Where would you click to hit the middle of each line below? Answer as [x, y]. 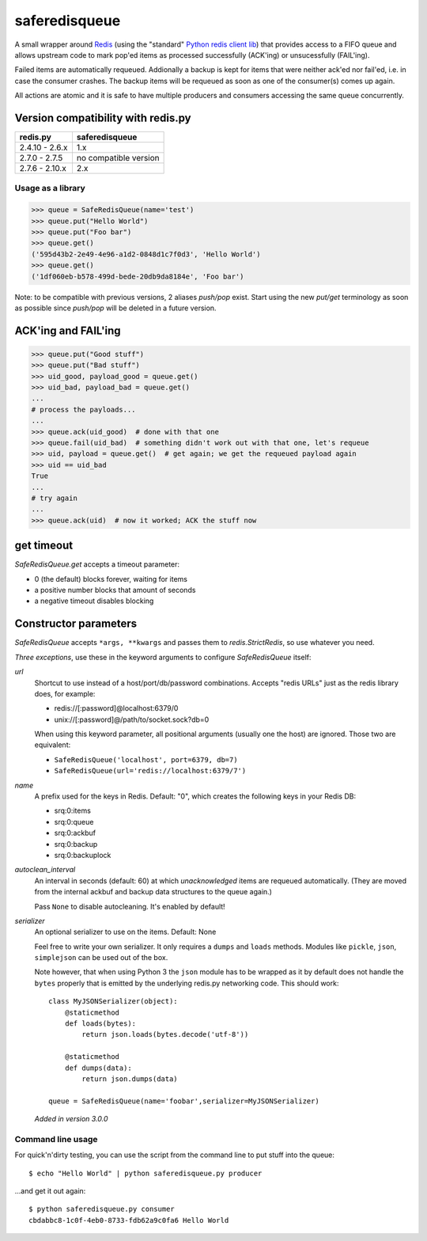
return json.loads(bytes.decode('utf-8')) [165, 1034]
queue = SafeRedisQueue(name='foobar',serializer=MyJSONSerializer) [184, 1101]
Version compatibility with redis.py [103, 118]
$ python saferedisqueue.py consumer [102, 1209]
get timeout [44, 546]
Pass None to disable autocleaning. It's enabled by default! [130, 906]
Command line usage [56, 1139]
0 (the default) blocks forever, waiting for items [111, 579]
